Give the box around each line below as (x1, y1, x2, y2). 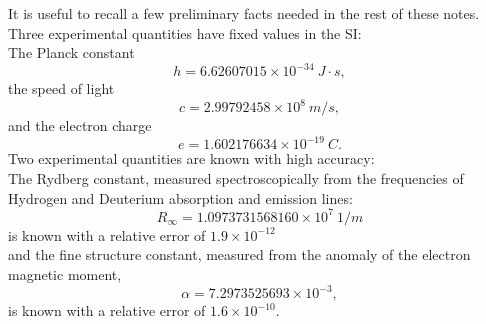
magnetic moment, (8, 263, 122, 284)
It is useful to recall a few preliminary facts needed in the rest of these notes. (8, 3, 480, 23)
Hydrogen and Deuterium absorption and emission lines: (8, 187, 353, 208)
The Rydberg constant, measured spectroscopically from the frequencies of (8, 168, 464, 189)
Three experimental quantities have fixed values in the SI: (8, 22, 362, 43)
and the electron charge (8, 115, 152, 136)
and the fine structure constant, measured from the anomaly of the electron (8, 244, 471, 265)
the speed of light (8, 78, 115, 99)
